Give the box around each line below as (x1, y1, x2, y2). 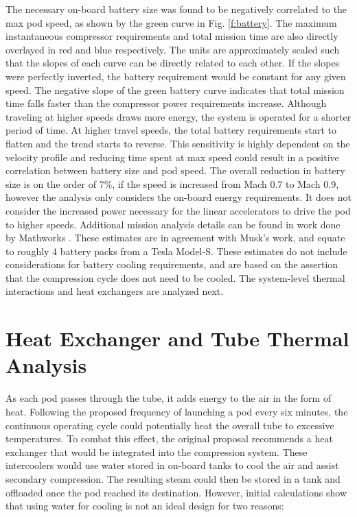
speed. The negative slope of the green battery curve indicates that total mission (5, 82, 345, 97)
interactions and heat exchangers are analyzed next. (5, 284, 224, 298)
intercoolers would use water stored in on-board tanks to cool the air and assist (5, 458, 339, 472)
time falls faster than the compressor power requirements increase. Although (5, 96, 327, 110)
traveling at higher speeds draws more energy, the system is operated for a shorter (5, 109, 352, 123)
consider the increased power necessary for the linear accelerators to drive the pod (5, 203, 351, 217)
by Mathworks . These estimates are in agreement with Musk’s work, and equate (5, 230, 345, 245)
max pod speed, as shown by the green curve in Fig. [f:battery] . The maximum (5, 15, 337, 29)
